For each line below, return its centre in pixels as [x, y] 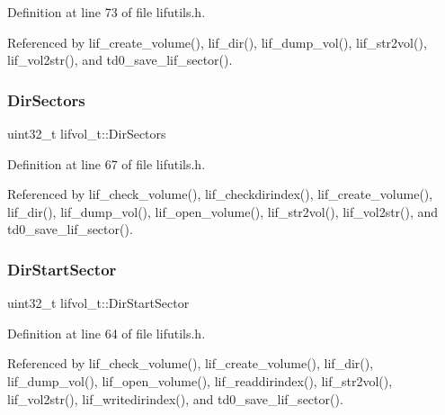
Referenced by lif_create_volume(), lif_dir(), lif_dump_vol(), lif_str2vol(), [217, 42]
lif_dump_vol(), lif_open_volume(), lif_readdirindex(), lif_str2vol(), [200, 380]
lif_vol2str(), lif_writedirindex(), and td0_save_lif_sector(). [175, 398]
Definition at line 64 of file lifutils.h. [107, 333]
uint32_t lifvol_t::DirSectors [87, 133]
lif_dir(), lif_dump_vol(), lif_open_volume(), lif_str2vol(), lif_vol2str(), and [223, 211]
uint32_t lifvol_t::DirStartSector [98, 303]
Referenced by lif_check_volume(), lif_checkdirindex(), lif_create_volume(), [220, 194]
